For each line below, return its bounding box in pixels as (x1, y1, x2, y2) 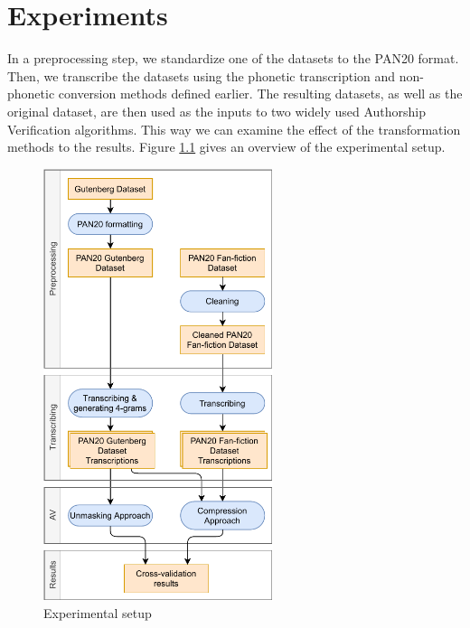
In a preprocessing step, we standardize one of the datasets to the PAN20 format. (7, 49, 459, 68)
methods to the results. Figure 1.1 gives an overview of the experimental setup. (7, 137, 446, 156)
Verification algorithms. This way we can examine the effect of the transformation (7, 119, 461, 138)
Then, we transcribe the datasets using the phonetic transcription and (7, 66, 396, 85)
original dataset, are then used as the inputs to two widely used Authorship (7, 101, 426, 120)
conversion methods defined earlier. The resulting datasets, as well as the (58, 84, 463, 103)
